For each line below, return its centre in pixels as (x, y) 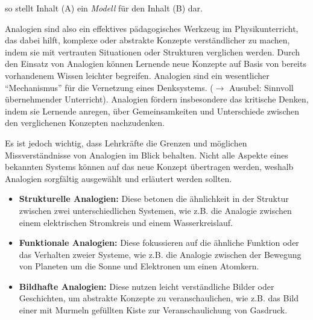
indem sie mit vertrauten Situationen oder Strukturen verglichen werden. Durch (153, 52)
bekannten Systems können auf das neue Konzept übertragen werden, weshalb (149, 167)
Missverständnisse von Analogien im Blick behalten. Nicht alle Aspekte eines (147, 155)
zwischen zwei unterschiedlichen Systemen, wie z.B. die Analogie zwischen (155, 210)
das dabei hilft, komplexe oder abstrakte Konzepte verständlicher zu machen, (147, 40)
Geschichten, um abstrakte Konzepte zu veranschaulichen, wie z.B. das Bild (159, 298)
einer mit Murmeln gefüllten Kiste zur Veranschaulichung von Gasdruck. (153, 310)
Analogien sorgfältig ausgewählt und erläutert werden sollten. (119, 178)
